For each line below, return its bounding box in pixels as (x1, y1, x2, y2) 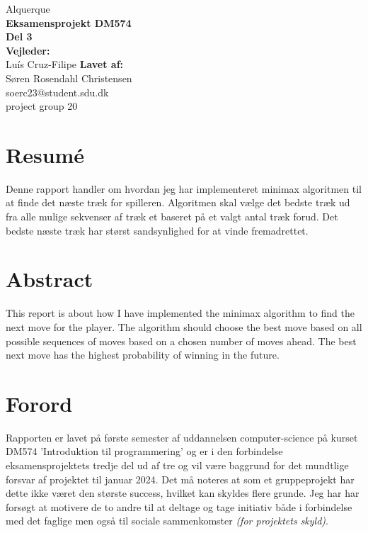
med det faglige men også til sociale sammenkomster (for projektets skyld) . (6, 513, 328, 528)
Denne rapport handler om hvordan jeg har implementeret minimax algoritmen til (6, 181, 362, 196)
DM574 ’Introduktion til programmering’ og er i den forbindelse (6, 444, 283, 459)
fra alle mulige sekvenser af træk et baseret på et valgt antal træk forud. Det (6, 209, 338, 224)
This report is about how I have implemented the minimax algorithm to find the (6, 305, 355, 320)
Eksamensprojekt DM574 (6, 15, 132, 30)
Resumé (6, 140, 85, 169)
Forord (6, 388, 73, 417)
